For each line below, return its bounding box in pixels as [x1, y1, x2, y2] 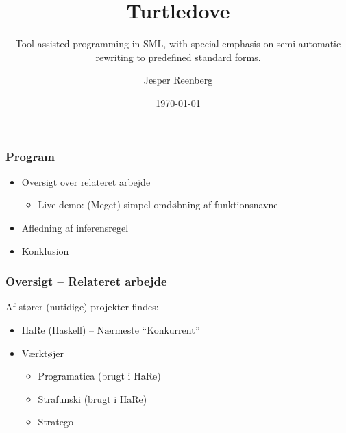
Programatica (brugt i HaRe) [38, 369, 161, 383]
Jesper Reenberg [143, 73, 213, 87]
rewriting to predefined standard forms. [95, 49, 261, 64]
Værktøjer [21, 345, 64, 360]
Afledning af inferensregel [21, 220, 129, 234]
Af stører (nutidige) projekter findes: [5, 299, 159, 314]
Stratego [38, 415, 73, 429]
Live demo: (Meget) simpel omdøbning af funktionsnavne [38, 197, 278, 212]
